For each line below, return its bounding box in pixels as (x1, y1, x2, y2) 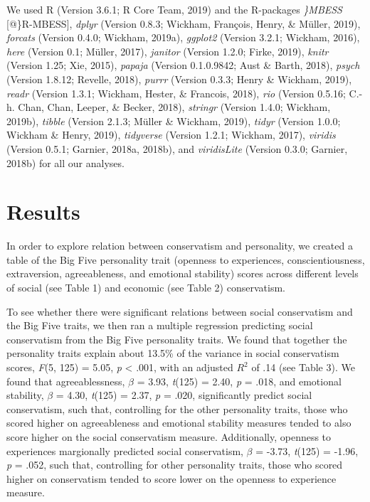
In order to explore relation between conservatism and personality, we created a (6, 238, 353, 253)
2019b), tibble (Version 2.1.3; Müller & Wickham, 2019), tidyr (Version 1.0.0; (6, 113, 341, 128)
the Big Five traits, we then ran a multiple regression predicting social (6, 318, 313, 333)
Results (6, 197, 80, 226)
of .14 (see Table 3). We (251, 360, 355, 374)
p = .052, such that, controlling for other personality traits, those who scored (6, 457, 343, 472)
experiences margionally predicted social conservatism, (6, 443, 243, 458)
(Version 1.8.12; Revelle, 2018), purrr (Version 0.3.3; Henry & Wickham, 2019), (6, 71, 352, 86)
